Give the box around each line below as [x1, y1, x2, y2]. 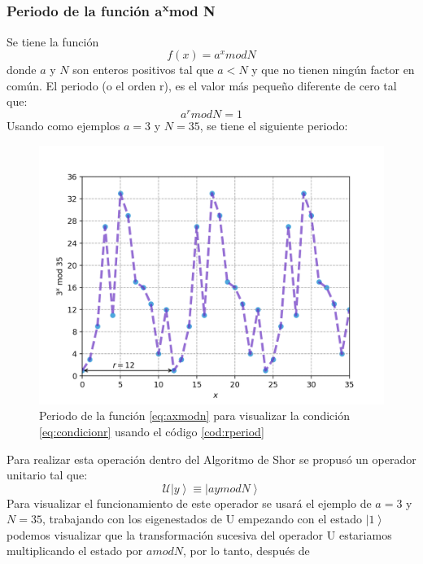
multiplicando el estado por [7, 542, 143, 559]
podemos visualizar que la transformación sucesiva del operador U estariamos [7, 526, 392, 543]
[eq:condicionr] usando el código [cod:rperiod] [39, 422, 264, 439]
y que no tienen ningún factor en [251, 61, 415, 78]
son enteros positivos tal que [72, 61, 214, 78]
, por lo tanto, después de [183, 542, 310, 559]
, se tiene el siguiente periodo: [199, 117, 348, 134]
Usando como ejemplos [7, 117, 120, 134]
